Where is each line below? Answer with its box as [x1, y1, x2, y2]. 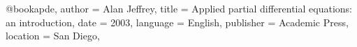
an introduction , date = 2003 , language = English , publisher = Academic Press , [6, 15, 349, 29]
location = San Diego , [6, 28, 100, 43]
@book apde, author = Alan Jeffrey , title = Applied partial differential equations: [6, 1, 352, 15]
